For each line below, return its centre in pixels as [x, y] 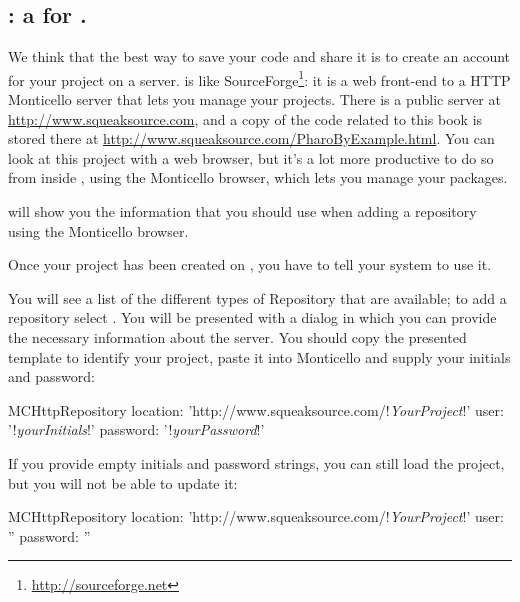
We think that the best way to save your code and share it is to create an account [259, 56]
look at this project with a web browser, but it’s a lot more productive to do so [251, 157]
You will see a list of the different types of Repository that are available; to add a [257, 297]
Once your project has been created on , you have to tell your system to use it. [250, 264]
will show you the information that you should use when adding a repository [242, 211]
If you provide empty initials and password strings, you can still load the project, [256, 462]
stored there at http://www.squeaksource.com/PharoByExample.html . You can [251, 138]
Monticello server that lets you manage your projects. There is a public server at [254, 99]
